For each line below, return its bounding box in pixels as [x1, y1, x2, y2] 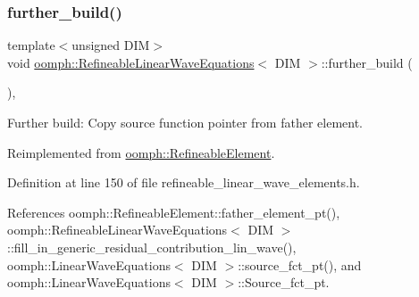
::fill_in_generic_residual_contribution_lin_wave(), [7, 237, 297, 256]
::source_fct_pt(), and [238, 255, 362, 274]
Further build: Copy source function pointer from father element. [7, 113, 364, 131]
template [7, 36, 55, 54]
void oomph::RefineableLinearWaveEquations [7, 53, 255, 71]
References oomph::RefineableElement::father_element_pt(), [7, 202, 340, 221]
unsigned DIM [71, 36, 150, 54]
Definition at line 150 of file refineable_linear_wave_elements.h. [7, 173, 360, 192]
